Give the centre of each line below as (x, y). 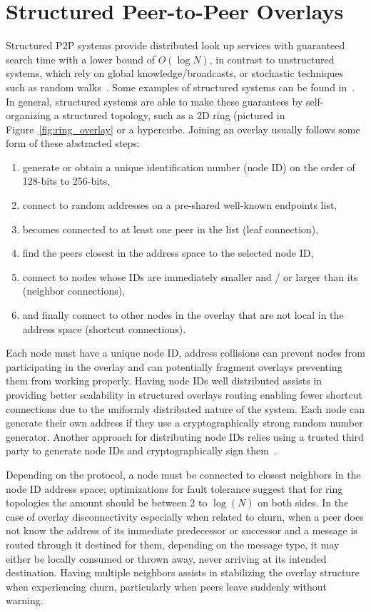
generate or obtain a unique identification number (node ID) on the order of (189, 167)
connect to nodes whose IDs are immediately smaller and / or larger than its (190, 276)
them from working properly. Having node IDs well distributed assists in (164, 381)
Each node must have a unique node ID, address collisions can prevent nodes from (185, 353)
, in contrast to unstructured (272, 59)
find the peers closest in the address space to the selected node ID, (168, 253)
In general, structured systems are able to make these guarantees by (154, 101)
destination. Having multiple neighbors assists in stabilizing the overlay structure (183, 572)
